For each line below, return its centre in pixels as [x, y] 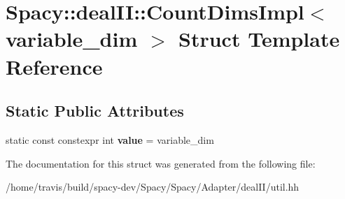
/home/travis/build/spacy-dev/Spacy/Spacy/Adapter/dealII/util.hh [153, 187]
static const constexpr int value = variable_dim [110, 139]
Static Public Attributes [95, 111]
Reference [54, 66]
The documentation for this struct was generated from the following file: [161, 163]
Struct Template [259, 39]
